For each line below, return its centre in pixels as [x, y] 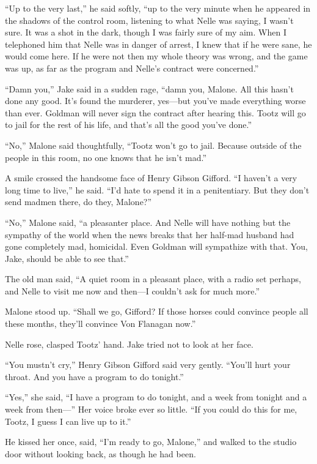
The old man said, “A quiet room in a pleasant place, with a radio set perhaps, [153, 279]
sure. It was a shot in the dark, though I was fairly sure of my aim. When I [146, 32]
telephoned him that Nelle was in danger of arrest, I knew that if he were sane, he [158, 44]
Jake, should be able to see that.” [67, 258]
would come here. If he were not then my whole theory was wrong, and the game [156, 56]
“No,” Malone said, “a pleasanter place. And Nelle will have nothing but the [148, 222]
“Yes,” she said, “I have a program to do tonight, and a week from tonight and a [156, 397]
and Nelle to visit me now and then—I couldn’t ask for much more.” [133, 290]
